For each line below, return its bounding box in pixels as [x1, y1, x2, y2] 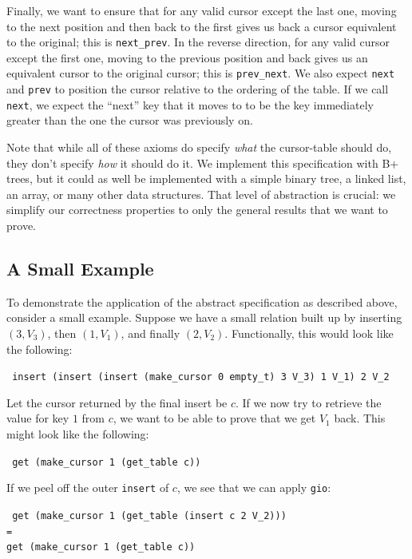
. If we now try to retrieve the [236, 394, 382, 410]
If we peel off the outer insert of [6, 479, 169, 496]
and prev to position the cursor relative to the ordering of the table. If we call [6, 81, 389, 97]
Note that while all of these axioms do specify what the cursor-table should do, [6, 139, 392, 155]
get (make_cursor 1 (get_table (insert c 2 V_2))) [12, 509, 287, 521]
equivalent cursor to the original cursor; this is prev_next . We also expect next [6, 65, 395, 81]
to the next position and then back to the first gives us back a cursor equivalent [6, 18, 397, 34]
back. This [334, 410, 386, 426]
